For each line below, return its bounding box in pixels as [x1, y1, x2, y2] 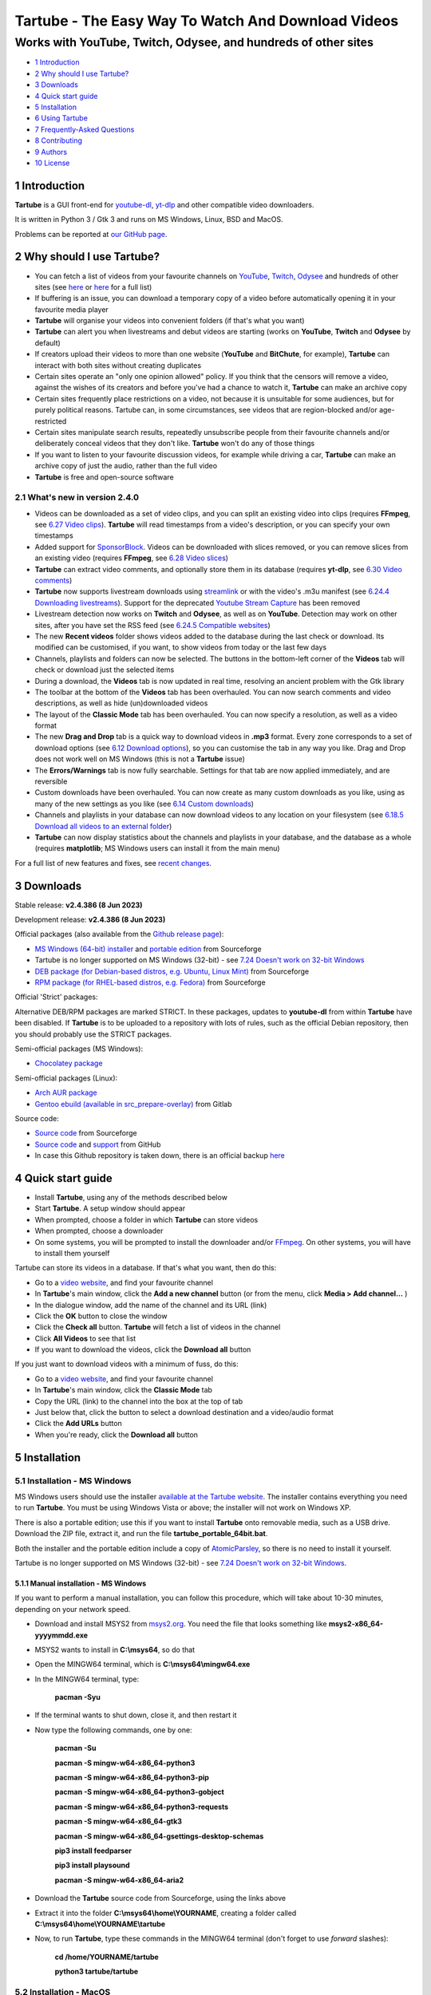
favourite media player [34, 304, 109, 314]
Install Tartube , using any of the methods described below [34, 1193, 227, 1203]
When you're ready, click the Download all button [34, 1429, 199, 1440]
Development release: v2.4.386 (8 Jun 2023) [14, 915, 166, 925]
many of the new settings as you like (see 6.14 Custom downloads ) [34, 799, 255, 808]
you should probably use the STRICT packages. [14, 1029, 172, 1039]
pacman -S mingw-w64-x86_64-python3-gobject [54, 1788, 225, 1797]
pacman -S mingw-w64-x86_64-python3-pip [54, 1772, 209, 1783]
